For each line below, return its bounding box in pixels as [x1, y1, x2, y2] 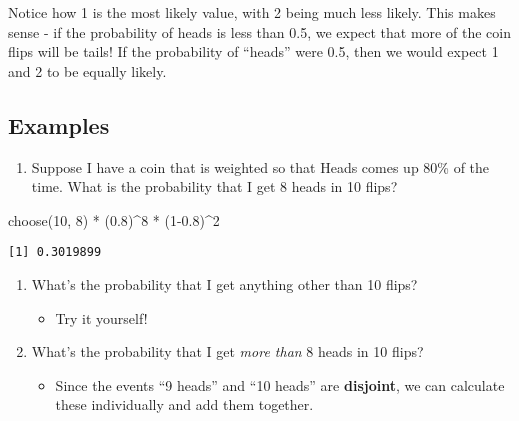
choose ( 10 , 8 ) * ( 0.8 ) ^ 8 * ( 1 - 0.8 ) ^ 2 [8, 209, 220, 230]
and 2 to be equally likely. [8, 60, 167, 81]
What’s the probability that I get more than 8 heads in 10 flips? [31, 341, 424, 362]
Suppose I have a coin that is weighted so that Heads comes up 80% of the [31, 156, 490, 177]
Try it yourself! [55, 307, 148, 328]
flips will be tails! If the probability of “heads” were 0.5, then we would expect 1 [8, 41, 499, 62]
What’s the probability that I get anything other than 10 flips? [31, 274, 418, 295]
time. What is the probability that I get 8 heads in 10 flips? [31, 176, 398, 197]
